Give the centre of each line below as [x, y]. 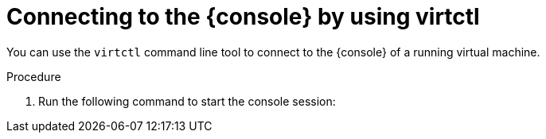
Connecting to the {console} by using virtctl [243, 17]
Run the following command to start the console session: [187, 101]
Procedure [34, 76]
